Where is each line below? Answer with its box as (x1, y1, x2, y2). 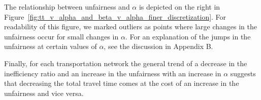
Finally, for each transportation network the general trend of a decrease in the (4, 58, 247, 68)
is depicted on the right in (139, 2, 220, 12)
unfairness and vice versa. (4, 87, 84, 98)
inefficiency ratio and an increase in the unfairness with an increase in (4, 68, 221, 78)
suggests (230, 68, 256, 78)
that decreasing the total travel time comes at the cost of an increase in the (4, 78, 239, 88)
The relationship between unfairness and (4, 2, 130, 12)
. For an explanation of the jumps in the (125, 31, 251, 41)
